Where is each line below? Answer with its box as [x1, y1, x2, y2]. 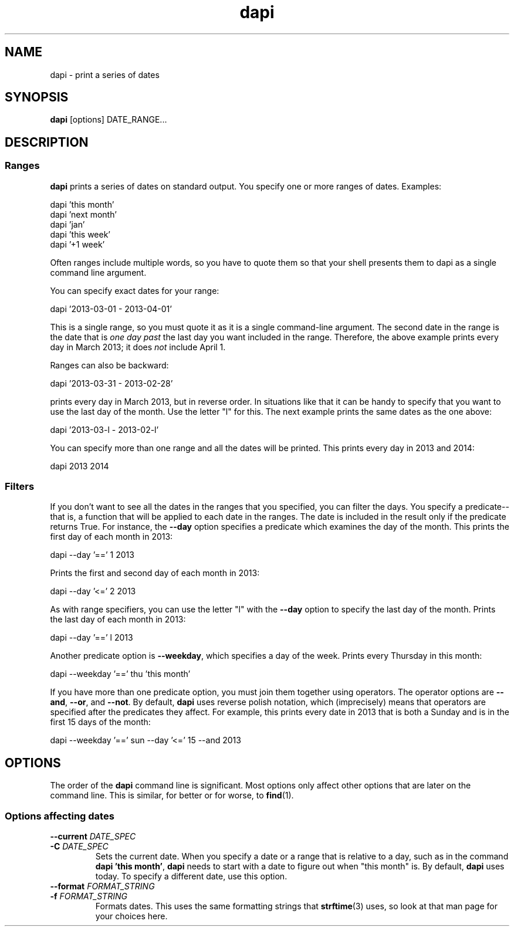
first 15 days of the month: [50, 717, 151, 727]
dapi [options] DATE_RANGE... [50, 114, 167, 125]
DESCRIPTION [5, 134, 89, 150]
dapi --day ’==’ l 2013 [50, 632, 133, 643]
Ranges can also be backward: [50, 360, 169, 370]
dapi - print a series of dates [50, 69, 160, 80]
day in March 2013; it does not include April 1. [50, 341, 226, 352]
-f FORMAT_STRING [50, 891, 127, 901]
